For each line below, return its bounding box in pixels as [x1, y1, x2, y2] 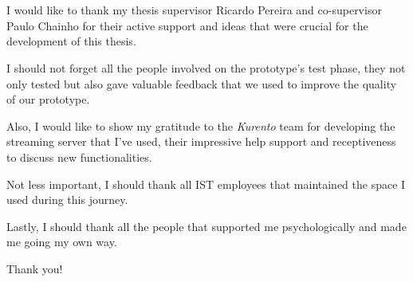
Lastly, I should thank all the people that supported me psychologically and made [6, 217, 407, 234]
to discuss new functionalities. [6, 148, 152, 165]
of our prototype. [6, 91, 90, 108]
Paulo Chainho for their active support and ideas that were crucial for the [6, 17, 368, 33]
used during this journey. [6, 191, 128, 208]
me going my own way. [6, 233, 117, 250]
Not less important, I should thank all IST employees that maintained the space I [6, 175, 406, 192]
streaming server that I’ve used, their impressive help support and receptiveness [6, 133, 396, 150]
